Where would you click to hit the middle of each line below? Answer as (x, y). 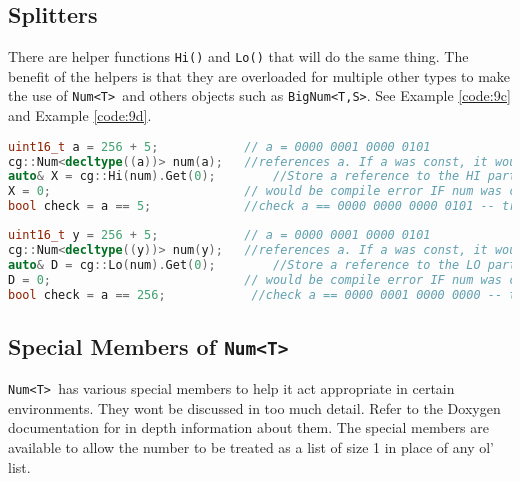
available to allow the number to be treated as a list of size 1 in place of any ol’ (251, 447)
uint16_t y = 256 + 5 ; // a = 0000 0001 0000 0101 (219, 235)
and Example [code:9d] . (80, 115)
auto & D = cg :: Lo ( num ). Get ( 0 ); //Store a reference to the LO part (262, 264)
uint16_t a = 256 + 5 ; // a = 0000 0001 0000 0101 (219, 146)
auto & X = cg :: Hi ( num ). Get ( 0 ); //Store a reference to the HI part (262, 176)
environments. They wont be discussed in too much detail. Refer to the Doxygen (254, 407)
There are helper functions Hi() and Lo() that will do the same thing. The (238, 56)
